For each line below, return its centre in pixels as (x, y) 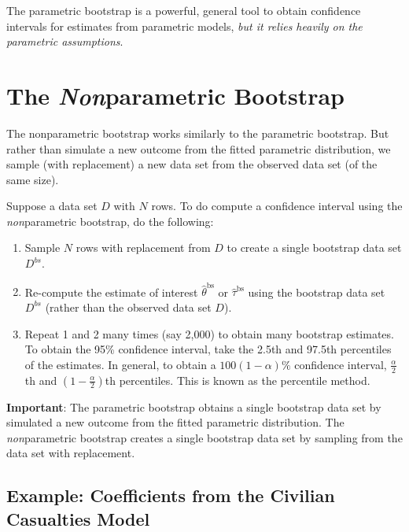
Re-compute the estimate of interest (111, 292)
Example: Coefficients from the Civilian (171, 495)
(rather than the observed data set (128, 307)
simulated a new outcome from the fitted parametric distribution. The (175, 422)
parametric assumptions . (65, 41)
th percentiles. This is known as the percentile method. (238, 380)
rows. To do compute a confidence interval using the (277, 206)
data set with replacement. (71, 453)
